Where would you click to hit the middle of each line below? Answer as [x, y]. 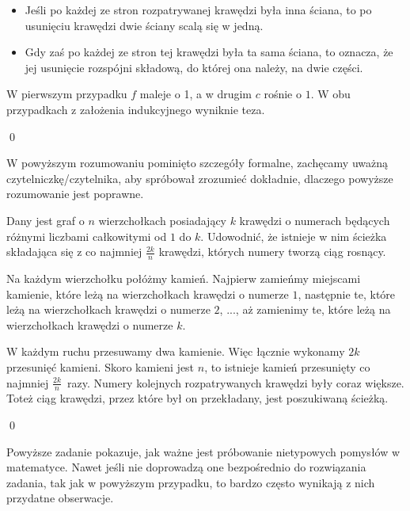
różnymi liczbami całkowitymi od [87, 236]
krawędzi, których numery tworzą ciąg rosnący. [272, 252]
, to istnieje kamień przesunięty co [287, 366]
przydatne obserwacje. [60, 498]
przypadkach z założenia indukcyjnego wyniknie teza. [136, 109]
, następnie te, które [347, 294]
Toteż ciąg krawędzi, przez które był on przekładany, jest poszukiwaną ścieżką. [197, 398]
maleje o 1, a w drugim [196, 94]
